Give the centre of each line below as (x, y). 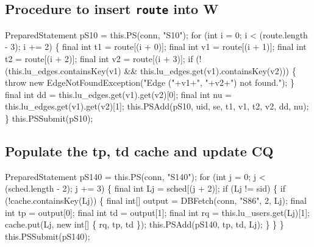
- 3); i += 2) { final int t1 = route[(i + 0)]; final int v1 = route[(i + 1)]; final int (156, 47)
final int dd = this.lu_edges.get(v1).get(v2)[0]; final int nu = (118, 94)
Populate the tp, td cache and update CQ (139, 151)
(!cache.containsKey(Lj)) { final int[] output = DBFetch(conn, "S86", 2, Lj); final (156, 200)
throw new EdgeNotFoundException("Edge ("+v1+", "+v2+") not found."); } (150, 82)
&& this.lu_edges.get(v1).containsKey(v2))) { (210, 70)
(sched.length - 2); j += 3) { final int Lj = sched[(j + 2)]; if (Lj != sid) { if (145, 188)
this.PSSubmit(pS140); (48, 236)
